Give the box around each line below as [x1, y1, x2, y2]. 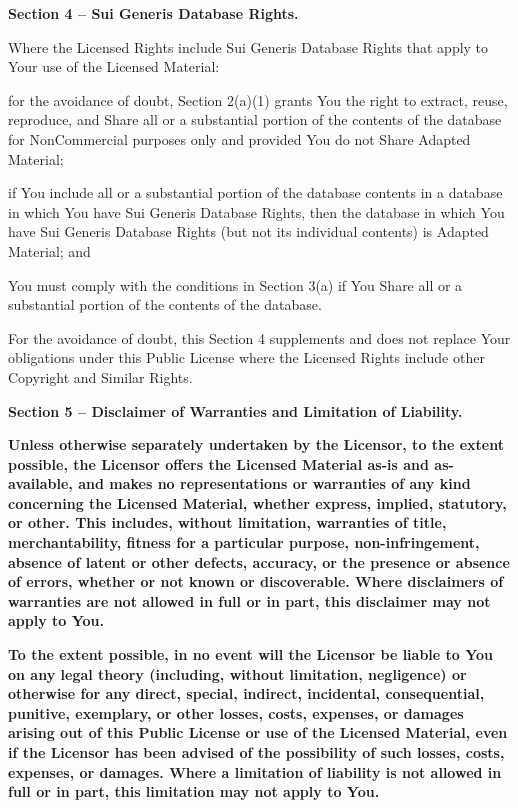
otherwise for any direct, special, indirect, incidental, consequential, [8, 683, 485, 704]
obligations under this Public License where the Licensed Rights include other [8, 347, 485, 368]
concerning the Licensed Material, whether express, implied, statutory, [8, 492, 507, 513]
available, [8, 473, 73, 494]
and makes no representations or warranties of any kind [78, 473, 471, 494]
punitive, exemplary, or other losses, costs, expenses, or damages [8, 702, 464, 723]
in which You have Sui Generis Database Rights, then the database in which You [8, 201, 505, 222]
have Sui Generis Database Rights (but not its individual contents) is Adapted [8, 221, 489, 242]
